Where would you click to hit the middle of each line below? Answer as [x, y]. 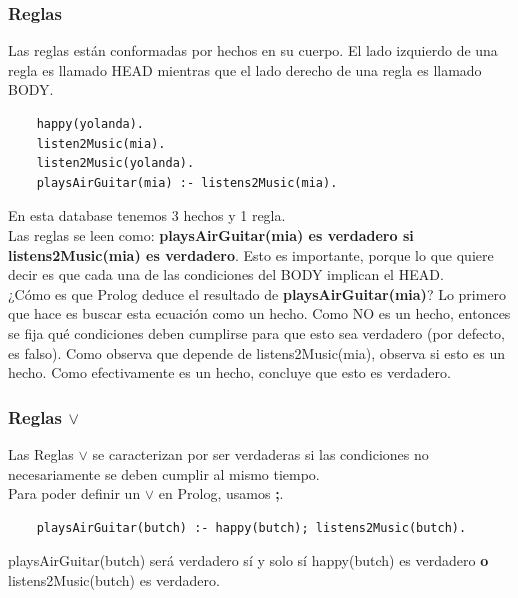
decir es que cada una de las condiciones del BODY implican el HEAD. [226, 274]
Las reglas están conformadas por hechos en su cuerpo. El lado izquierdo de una [253, 50]
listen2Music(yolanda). [115, 163]
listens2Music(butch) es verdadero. [114, 579]
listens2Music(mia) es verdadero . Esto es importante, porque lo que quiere [251, 254]
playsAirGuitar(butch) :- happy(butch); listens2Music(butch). [251, 527]
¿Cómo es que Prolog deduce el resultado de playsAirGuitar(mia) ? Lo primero [257, 293]
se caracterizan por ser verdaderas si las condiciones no [260, 453]
